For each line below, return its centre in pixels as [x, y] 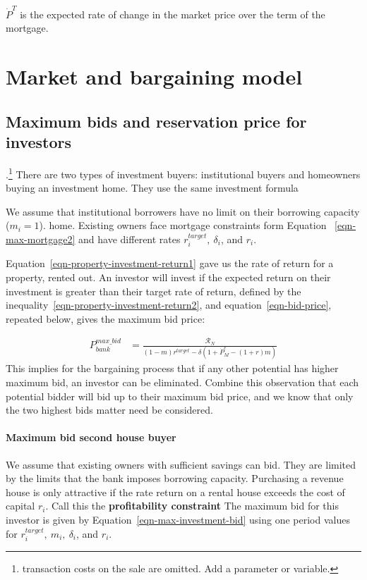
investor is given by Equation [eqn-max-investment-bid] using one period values [178, 519]
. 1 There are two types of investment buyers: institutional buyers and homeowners [183, 173]
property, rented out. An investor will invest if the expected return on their [168, 277]
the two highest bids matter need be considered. [109, 410]
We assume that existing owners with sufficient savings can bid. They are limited [181, 464]
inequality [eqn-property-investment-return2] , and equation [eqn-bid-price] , [169, 305]
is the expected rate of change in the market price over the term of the [173, 14]
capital [20, 506]
